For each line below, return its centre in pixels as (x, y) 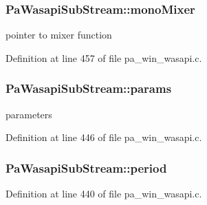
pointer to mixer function (59, 35)
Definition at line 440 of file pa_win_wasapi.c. (104, 194)
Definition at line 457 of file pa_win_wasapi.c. (104, 57)
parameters (29, 114)
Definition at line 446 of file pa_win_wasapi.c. (104, 137)
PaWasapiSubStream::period (86, 168)
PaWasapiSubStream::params (89, 88)
